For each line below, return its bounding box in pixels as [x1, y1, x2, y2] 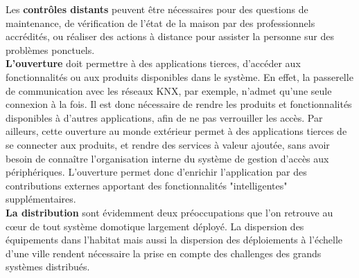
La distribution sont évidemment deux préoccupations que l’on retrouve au [6, 205, 333, 219]
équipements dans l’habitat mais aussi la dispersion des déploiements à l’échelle [6, 232, 343, 247]
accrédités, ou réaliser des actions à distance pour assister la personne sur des [6, 29, 334, 44]
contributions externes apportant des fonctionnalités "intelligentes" [6, 178, 288, 192]
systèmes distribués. [6, 259, 90, 274]
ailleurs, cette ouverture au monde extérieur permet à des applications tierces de [6, 124, 347, 138]
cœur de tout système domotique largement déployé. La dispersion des [6, 219, 304, 233]
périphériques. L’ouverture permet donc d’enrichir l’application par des [6, 165, 307, 179]
